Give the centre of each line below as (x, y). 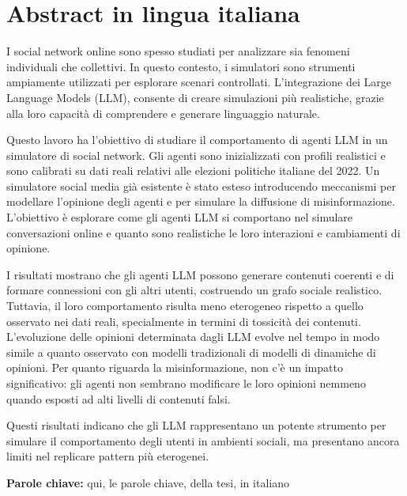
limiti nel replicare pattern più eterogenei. (108, 456)
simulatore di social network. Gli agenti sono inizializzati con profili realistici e (196, 155)
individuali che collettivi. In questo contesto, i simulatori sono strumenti (181, 66)
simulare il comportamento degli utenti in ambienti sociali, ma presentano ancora (203, 440)
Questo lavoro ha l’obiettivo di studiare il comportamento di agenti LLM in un (197, 140)
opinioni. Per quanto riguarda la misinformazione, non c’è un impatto (175, 367)
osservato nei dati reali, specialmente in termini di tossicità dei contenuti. (184, 321)
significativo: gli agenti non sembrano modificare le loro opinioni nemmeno (186, 383)
